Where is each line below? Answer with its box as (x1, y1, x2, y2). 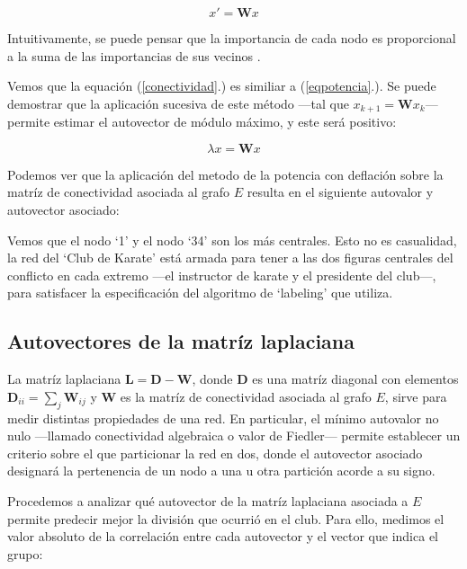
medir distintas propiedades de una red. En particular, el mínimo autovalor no (7, 408, 439, 427)
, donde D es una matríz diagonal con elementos (192, 369, 459, 388)
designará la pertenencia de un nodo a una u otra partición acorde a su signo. (7, 461, 436, 480)
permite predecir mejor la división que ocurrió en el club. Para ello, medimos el (7, 509, 445, 528)
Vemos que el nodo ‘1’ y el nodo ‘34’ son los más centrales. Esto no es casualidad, (7, 230, 457, 249)
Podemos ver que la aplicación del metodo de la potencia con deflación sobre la (7, 164, 444, 183)
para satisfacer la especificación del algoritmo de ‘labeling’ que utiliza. (7, 283, 393, 302)
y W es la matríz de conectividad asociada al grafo (90, 387, 372, 405)
